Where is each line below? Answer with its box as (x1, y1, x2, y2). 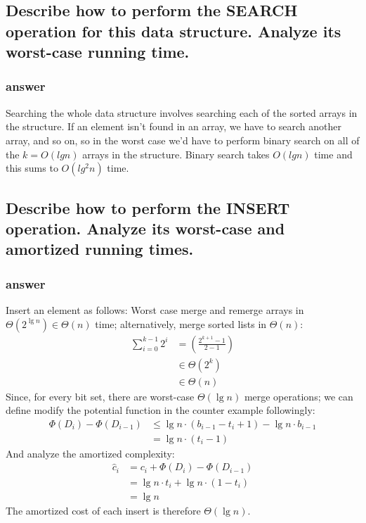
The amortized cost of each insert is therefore (6, 503, 201, 517)
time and (314, 146, 353, 161)
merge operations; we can (244, 389, 353, 403)
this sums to (6, 160, 58, 175)
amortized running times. (6, 238, 194, 260)
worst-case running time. (6, 41, 190, 63)
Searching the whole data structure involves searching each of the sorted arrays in (6, 105, 358, 120)
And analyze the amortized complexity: (6, 446, 175, 460)
